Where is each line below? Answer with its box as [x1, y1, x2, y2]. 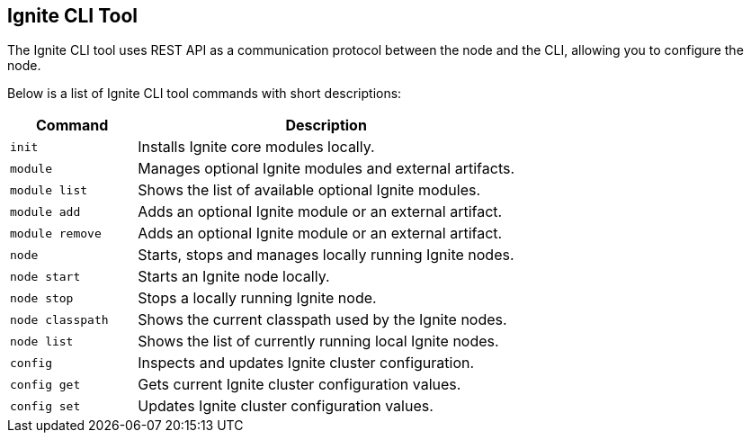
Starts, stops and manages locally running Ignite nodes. [138, 246, 514, 265]
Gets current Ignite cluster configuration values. [138, 375, 461, 394]
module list [10, 183, 88, 197]
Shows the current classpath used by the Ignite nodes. [138, 310, 507, 329]
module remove [10, 226, 102, 240]
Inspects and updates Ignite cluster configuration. [138, 354, 475, 373]
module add [10, 204, 81, 219]
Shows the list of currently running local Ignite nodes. [138, 332, 499, 351]
